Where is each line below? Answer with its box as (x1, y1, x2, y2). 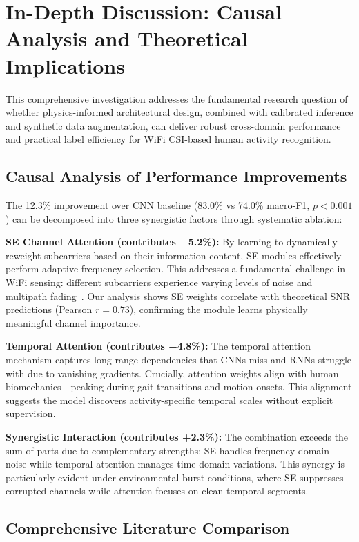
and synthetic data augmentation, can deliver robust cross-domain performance (6, 118, 341, 132)
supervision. (6, 406, 56, 421)
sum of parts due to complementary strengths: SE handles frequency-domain (6, 443, 329, 457)
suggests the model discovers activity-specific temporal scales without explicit (6, 392, 333, 407)
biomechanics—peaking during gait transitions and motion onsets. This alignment (6, 379, 352, 394)
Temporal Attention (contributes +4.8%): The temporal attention (6, 339, 311, 353)
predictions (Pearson (6, 302, 93, 317)
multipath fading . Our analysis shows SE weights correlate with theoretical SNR (6, 288, 351, 303)
